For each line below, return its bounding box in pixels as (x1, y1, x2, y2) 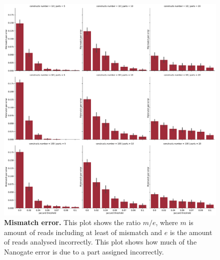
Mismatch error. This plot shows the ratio (4, 217, 140, 228)
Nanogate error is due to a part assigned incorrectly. (4, 246, 164, 257)
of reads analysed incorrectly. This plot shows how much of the (4, 237, 197, 247)
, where (155, 217, 178, 228)
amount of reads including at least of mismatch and (4, 227, 162, 237)
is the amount (169, 227, 212, 237)
